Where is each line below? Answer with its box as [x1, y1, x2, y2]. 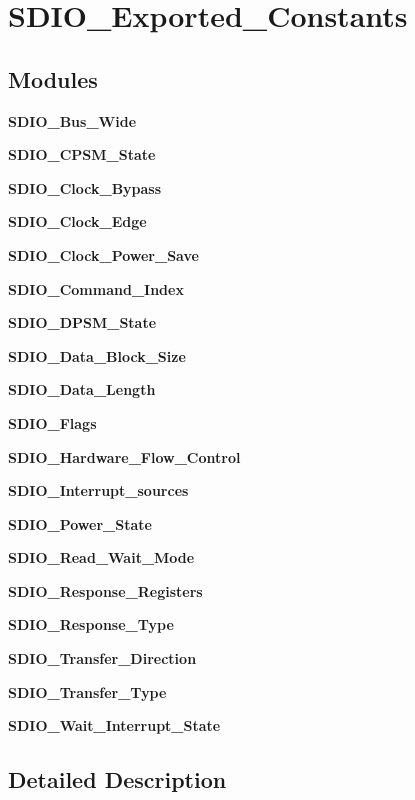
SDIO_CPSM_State [8, 144, 156, 165]
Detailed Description [8, 764, 227, 795]
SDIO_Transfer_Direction [8, 648, 197, 669]
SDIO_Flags [8, 412, 97, 433]
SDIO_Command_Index [8, 278, 184, 299]
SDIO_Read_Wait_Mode [8, 547, 195, 568]
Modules [8, 63, 98, 94]
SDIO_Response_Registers [8, 580, 203, 601]
